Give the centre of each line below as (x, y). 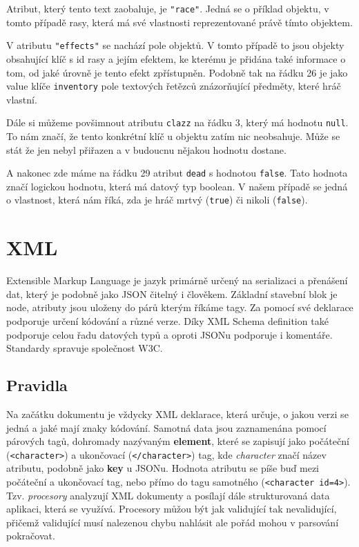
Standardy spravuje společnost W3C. (85, 348)
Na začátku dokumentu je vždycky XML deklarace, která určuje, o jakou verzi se (177, 414)
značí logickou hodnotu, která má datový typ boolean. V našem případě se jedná (177, 186)
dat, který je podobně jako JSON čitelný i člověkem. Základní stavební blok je (172, 294)
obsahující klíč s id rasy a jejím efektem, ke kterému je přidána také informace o (176, 58)
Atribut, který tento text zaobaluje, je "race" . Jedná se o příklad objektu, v (168, 8)
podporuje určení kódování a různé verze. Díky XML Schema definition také (167, 321)
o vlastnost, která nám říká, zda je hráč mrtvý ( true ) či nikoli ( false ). (157, 200)
